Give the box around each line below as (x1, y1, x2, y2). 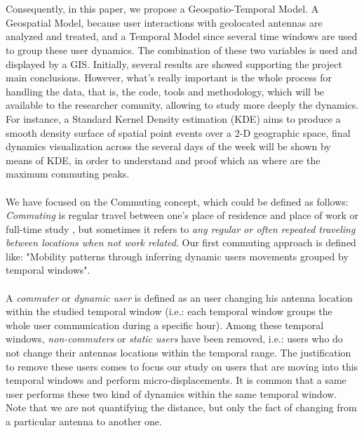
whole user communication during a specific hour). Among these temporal (6, 317, 324, 332)
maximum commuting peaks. (6, 166, 130, 181)
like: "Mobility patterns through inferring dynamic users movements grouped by (6, 248, 349, 263)
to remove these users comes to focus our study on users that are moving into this (6, 359, 358, 373)
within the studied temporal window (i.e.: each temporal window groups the (6, 304, 332, 319)
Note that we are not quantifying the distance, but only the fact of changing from (6, 400, 357, 415)
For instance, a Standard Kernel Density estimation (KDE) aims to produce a (6, 111, 341, 126)
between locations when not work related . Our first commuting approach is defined (6, 235, 356, 250)
